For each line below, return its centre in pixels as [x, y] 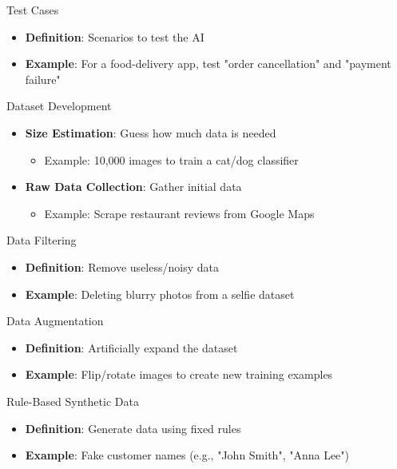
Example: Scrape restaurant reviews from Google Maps [179, 213]
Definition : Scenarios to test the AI [115, 36]
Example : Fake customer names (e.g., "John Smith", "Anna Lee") [187, 455]
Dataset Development [59, 106]
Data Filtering [42, 240]
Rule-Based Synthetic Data [73, 401]
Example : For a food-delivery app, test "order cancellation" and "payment [208, 64]
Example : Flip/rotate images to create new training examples [179, 374]
